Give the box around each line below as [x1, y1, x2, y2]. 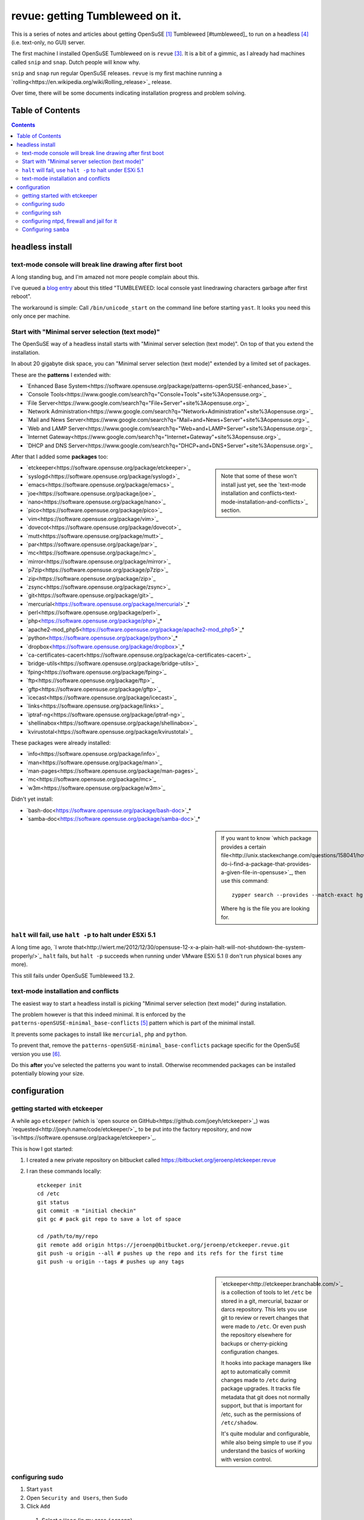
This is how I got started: [11, 1145, 73, 1152]
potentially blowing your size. [11, 1070, 85, 1077]
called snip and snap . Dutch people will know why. [11, 58, 141, 66]
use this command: [221, 877, 269, 885]
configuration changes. [221, 1348, 279, 1355]
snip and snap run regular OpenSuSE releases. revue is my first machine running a [11, 70, 222, 77]
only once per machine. [11, 313, 70, 320]
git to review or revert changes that [221, 1314, 309, 1322]
